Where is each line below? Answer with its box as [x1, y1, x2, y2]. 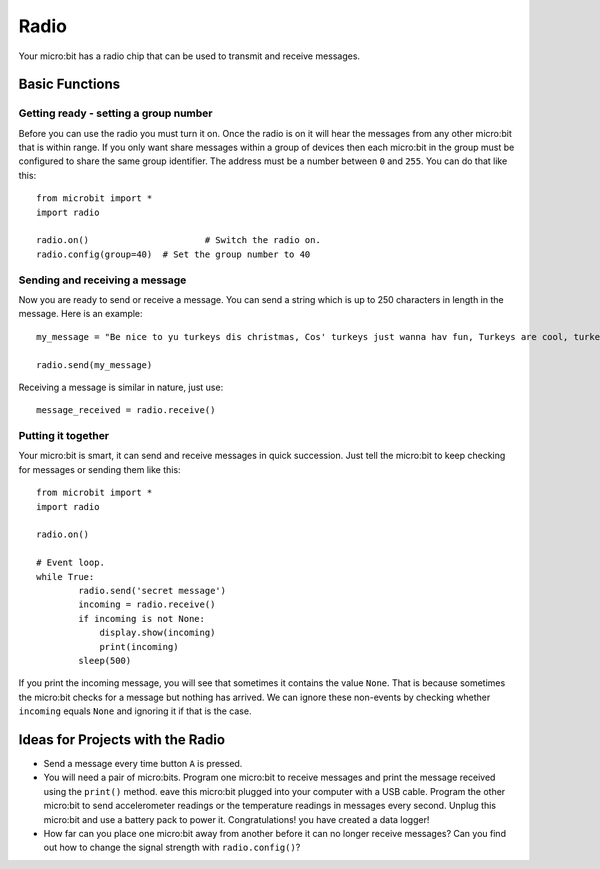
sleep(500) [78, 655, 132, 666]
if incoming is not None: [78, 613, 205, 624]
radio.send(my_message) [36, 359, 153, 370]
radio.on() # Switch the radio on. [36, 235, 322, 246]
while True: [36, 571, 95, 582]
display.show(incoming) [99, 627, 216, 639]
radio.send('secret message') [78, 585, 227, 596]
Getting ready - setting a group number [18, 106, 213, 120]
